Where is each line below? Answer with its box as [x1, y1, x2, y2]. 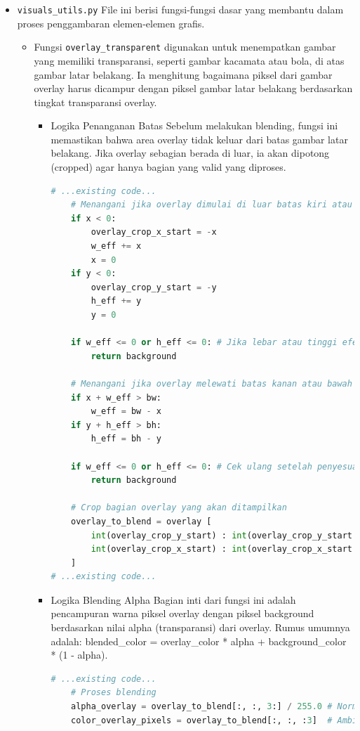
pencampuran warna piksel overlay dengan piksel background [51, 606, 314, 621]
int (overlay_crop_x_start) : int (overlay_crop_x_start [91, 544, 352, 555]
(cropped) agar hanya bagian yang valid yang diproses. [51, 160, 286, 174]
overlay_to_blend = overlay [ [71, 516, 212, 526]
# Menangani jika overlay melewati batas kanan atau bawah [71, 378, 352, 389]
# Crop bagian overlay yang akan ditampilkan [71, 503, 287, 513]
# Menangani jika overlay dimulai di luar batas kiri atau [71, 200, 352, 210]
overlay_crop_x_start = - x [91, 227, 217, 238]
